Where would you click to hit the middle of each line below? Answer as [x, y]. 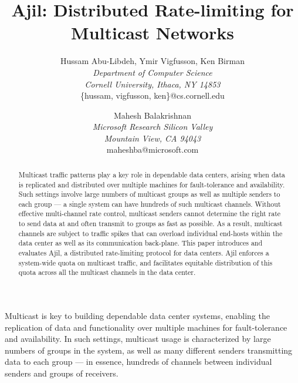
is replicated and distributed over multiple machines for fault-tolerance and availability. [152, 184]
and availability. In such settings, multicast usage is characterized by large [138, 339]
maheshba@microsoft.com [153, 149]
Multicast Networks [153, 33]
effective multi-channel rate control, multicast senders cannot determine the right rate [150, 214]
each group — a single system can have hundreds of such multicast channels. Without [150, 204]
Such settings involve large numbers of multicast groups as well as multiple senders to [149, 194]
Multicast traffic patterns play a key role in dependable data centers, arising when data [152, 174]
